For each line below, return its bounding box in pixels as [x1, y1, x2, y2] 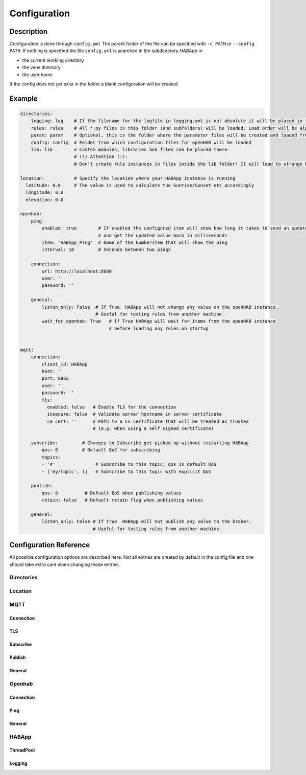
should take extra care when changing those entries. [9, 561, 120, 567]
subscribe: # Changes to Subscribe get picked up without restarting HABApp [31, 440, 249, 446]
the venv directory [22, 64, 61, 71]
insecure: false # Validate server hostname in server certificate [46, 412, 222, 417]
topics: [41, 454, 61, 460]
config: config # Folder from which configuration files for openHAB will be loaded [31, 140, 252, 145]
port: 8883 [41, 376, 69, 381]
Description [9, 27, 48, 36]
